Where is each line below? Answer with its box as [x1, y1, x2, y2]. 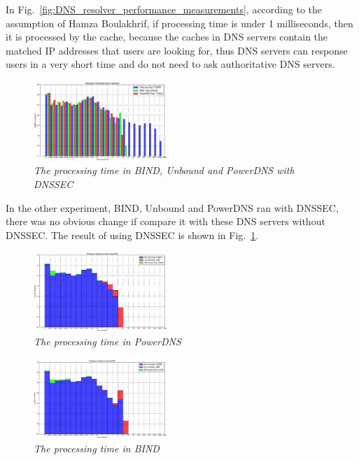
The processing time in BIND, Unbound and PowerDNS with [34, 163, 295, 178]
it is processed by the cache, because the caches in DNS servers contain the [6, 29, 328, 44]
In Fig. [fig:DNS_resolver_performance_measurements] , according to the [6, 2, 322, 16]
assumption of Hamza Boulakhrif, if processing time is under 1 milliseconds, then [6, 15, 353, 30]
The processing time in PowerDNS [34, 333, 181, 348]
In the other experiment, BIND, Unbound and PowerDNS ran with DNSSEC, [6, 200, 339, 215]
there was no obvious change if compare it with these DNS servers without [6, 214, 325, 229]
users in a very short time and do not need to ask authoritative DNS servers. [6, 57, 335, 71]
